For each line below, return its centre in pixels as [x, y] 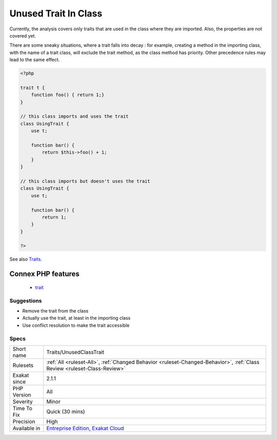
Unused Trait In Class [56, 13]
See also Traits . [26, 259]
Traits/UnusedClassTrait [75, 352]
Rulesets [23, 365]
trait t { [33, 88]
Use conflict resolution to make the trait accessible [76, 325]
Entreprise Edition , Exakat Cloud [85, 428]
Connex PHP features [44, 274]
